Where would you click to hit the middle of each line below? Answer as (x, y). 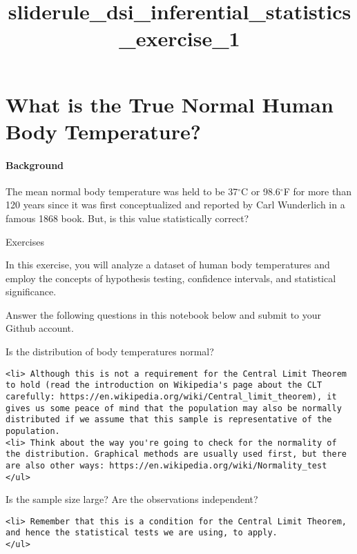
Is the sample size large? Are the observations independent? (132, 499)
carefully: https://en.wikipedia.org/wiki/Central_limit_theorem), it (171, 396)
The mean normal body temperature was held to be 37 (122, 191)
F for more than (317, 191)
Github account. (40, 328)
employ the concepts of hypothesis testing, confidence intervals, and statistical (171, 278)
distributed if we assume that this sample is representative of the (169, 420)
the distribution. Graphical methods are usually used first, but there (176, 454)
